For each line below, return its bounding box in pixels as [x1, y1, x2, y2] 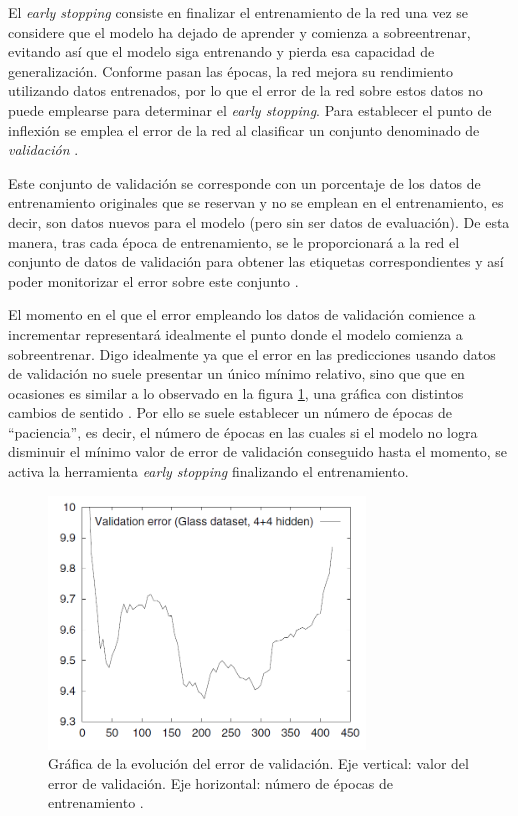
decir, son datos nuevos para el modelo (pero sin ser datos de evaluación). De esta [8, 211, 510, 232]
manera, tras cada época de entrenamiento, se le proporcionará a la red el [8, 231, 460, 252]
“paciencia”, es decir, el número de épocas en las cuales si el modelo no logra [8, 421, 478, 442]
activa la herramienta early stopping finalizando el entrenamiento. [8, 461, 409, 482]
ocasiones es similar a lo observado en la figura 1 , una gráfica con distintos [8, 382, 464, 403]
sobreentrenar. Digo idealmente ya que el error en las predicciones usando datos [8, 343, 496, 364]
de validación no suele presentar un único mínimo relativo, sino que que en [8, 363, 465, 384]
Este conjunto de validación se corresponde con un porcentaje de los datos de [8, 172, 481, 193]
